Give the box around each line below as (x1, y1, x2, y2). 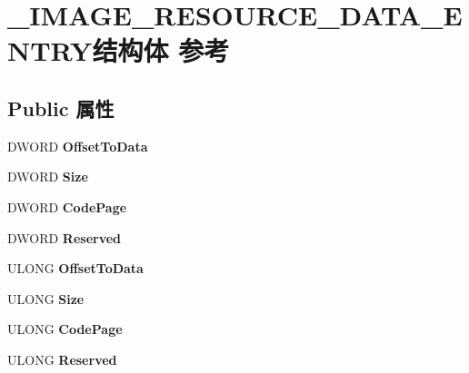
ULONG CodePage (7, 319, 123, 339)
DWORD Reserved (7, 228, 122, 247)
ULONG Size (7, 289, 85, 308)
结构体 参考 (92, 32, 230, 69)
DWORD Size (7, 167, 88, 186)
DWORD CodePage (7, 197, 127, 216)
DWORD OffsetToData (7, 136, 148, 155)
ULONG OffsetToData (7, 259, 144, 278)
